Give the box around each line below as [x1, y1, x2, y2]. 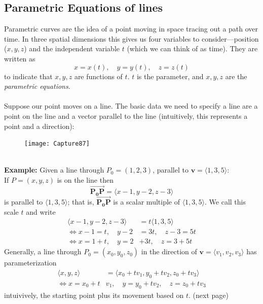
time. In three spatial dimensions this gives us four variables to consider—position [4, 33, 259, 44]
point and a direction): [4, 120, 74, 131]
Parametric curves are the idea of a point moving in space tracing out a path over [4, 23, 258, 34]
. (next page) [188, 289, 229, 300]
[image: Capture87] [24, 140, 90, 148]
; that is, [67, 196, 94, 207]
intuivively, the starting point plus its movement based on [4, 289, 184, 300]
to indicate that [4, 71, 53, 81]
